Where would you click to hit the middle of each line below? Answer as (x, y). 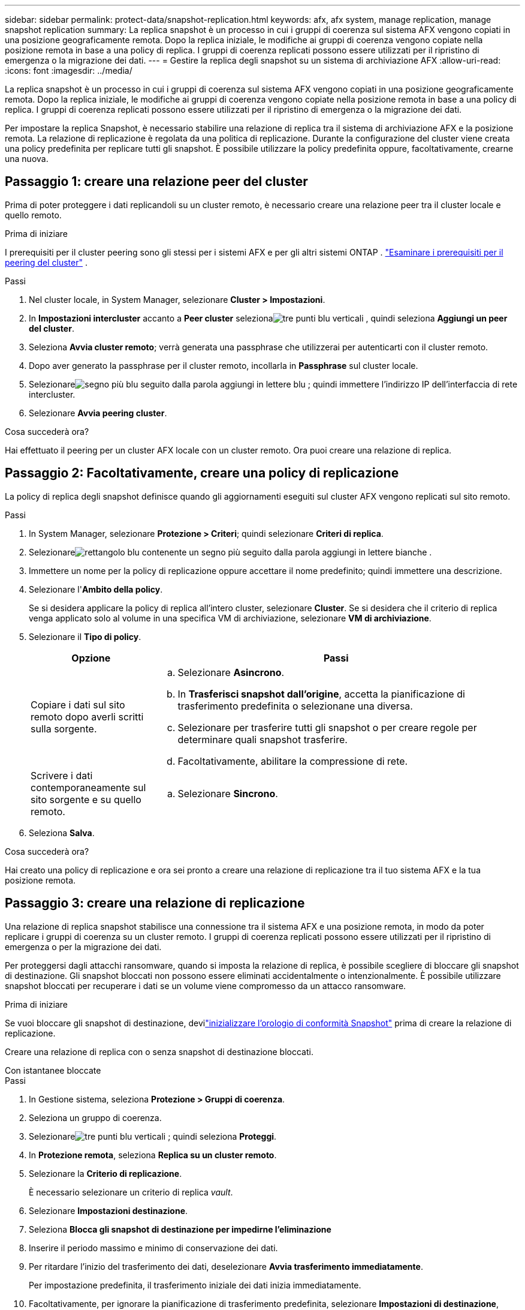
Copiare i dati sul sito (78, 704)
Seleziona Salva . (62, 833)
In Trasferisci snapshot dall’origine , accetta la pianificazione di (321, 694)
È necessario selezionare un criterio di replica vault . (131, 1192)
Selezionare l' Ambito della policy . (96, 589)
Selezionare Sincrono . (228, 793)
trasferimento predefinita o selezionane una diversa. (295, 706)
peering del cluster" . (46, 262)
